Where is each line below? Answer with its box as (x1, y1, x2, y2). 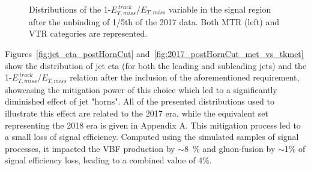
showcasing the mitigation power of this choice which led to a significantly (5, 83, 277, 96)
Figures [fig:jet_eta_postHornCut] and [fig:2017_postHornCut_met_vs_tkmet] (5, 47, 304, 59)
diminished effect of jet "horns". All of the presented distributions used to (5, 95, 274, 108)
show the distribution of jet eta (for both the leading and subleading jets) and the (5, 59, 307, 71)
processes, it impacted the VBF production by (5, 142, 175, 154)
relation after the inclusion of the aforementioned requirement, (70, 71, 300, 83)
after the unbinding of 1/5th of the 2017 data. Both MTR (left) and (29, 15, 279, 28)
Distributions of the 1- (29, 3, 111, 15)
